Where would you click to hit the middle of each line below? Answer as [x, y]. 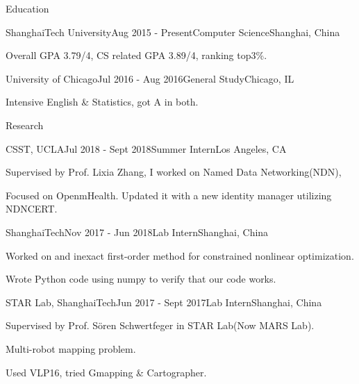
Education [27, 8]
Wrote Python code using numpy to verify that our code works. [141, 279]
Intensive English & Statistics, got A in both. [102, 102]
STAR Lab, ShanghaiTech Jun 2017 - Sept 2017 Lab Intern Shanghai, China [164, 302]
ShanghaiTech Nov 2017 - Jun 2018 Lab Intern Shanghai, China [137, 232]
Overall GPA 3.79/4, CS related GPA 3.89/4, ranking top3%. [136, 55]
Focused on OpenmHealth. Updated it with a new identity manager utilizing [169, 195]
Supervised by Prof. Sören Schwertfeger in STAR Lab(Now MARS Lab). [160, 325]
